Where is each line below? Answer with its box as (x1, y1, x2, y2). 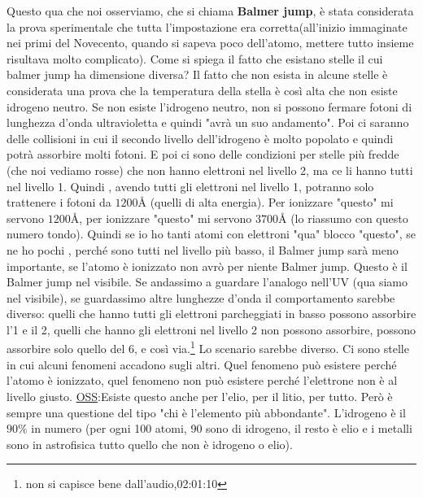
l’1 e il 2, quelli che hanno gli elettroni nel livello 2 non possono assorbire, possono (7, 320, 416, 338)
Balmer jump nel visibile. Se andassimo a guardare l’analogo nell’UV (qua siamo (7, 273, 408, 290)
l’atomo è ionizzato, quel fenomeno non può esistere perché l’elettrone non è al (7, 372, 398, 389)
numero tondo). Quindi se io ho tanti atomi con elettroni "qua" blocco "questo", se (7, 225, 416, 242)
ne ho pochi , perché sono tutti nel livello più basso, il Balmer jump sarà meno (7, 241, 399, 258)
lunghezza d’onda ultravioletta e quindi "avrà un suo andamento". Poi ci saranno (7, 114, 409, 131)
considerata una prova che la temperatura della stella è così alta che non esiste (7, 81, 398, 98)
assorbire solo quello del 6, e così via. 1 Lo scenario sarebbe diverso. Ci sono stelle (7, 338, 409, 357)
